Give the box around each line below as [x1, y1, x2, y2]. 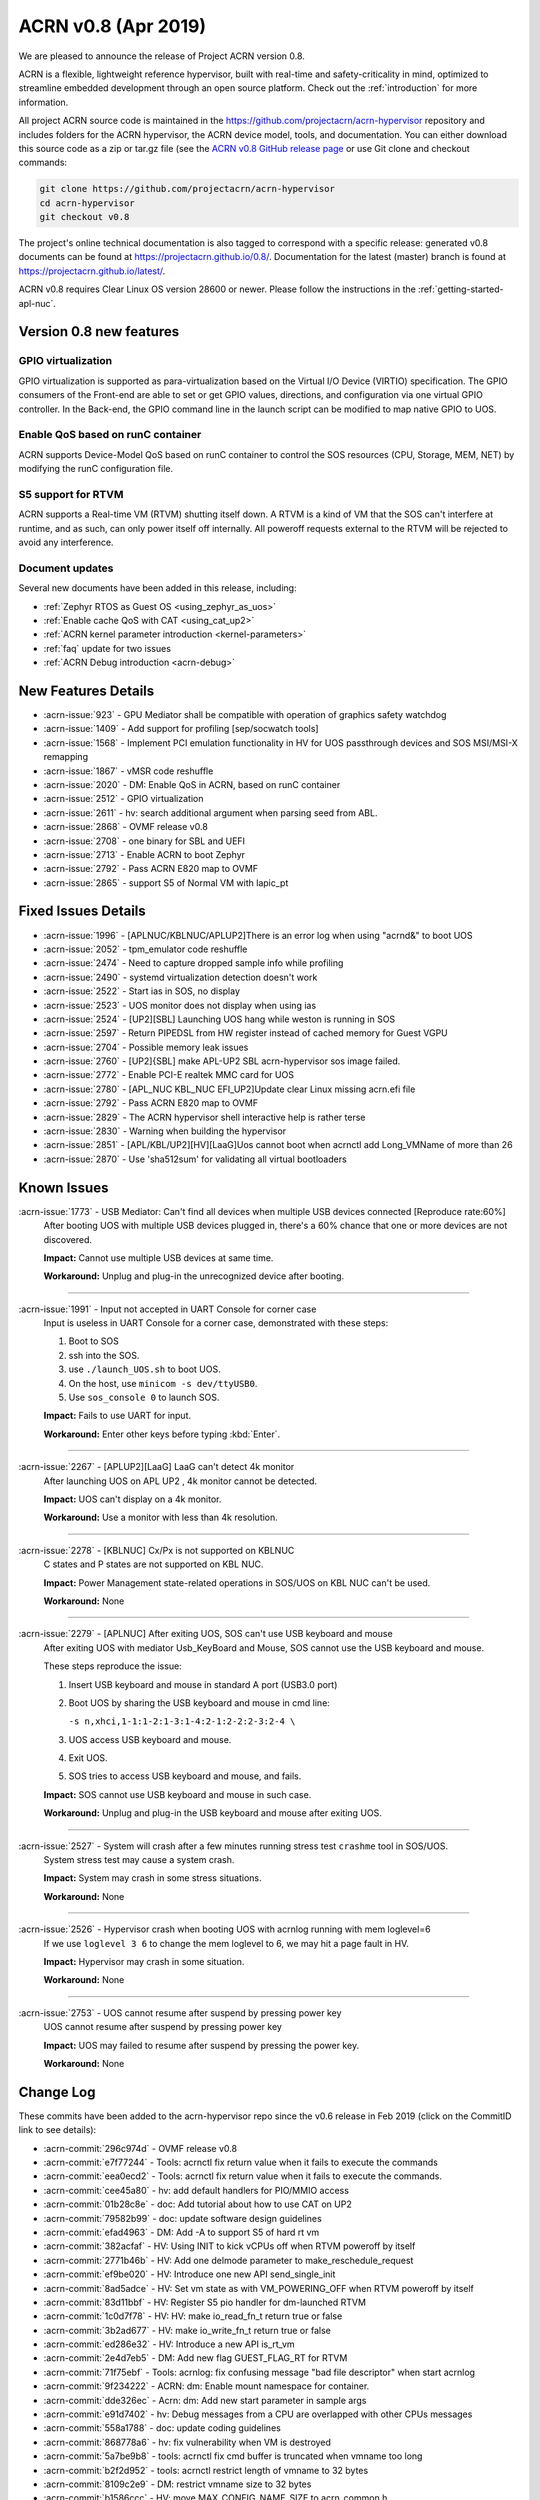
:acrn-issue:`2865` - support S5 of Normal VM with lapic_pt [43, 876, 289, 889]
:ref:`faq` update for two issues [43, 642, 172, 654]
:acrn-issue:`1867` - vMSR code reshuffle [43, 765, 214, 777]
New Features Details [18, 682, 155, 699]
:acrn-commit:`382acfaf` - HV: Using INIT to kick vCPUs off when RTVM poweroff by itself [43, 2240, 416, 2252]
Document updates [18, 561, 114, 575]
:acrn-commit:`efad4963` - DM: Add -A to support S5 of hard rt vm [43, 2226, 320, 2238]
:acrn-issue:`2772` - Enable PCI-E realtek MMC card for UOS [43, 1069, 295, 1081]
